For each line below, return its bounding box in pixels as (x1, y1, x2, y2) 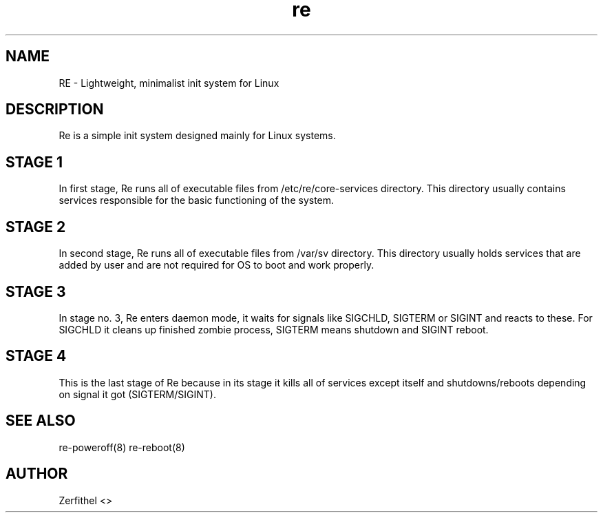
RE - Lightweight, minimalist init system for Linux (59, 76, 279, 89)
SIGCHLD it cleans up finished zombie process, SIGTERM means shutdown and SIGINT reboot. (59, 323, 489, 335)
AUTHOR (6, 465, 68, 483)
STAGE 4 (6, 347, 67, 365)
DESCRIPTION (6, 101, 104, 118)
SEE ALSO (6, 412, 76, 430)
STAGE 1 (6, 153, 63, 171)
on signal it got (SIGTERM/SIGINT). (59, 388, 216, 400)
